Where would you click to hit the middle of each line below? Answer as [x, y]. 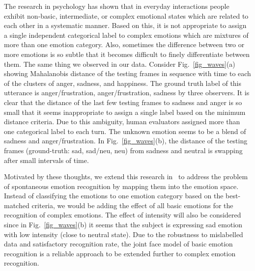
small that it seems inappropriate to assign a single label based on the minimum [125, 112]
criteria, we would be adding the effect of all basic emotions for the [132, 205]
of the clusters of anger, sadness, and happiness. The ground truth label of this [123, 83]
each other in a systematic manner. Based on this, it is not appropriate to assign [125, 25]
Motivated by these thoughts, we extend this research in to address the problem [126, 176]
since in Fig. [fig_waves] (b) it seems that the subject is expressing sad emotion [123, 225]
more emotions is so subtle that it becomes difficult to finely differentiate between [127, 54]
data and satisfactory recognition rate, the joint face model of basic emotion [118, 244]
